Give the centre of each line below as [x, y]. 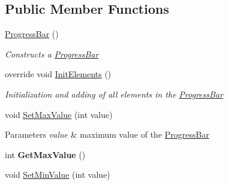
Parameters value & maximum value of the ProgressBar [107, 134]
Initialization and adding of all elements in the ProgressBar [114, 94]
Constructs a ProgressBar [52, 54]
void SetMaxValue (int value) [59, 114]
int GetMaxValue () [45, 154]
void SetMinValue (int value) [58, 175]
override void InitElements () [58, 74]
